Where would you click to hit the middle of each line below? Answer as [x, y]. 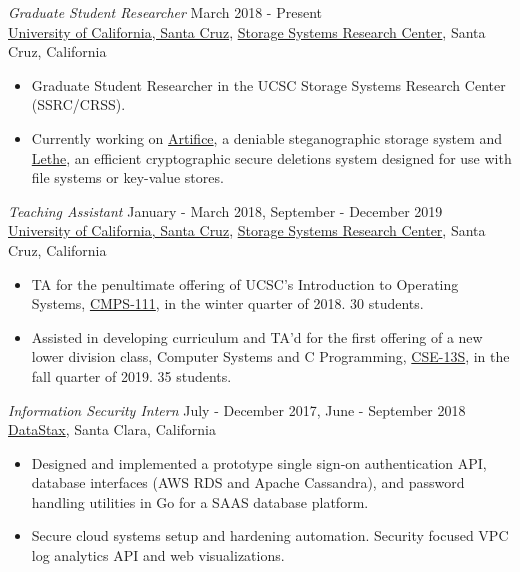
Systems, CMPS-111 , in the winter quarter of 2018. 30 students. [227, 303]
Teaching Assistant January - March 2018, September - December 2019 [225, 210]
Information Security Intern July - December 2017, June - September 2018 [237, 409]
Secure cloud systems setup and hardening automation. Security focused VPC [270, 535]
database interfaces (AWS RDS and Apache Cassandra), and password [248, 482]
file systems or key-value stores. [127, 177]
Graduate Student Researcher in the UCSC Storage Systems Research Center [268, 84]
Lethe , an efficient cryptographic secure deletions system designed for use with [271, 157]
